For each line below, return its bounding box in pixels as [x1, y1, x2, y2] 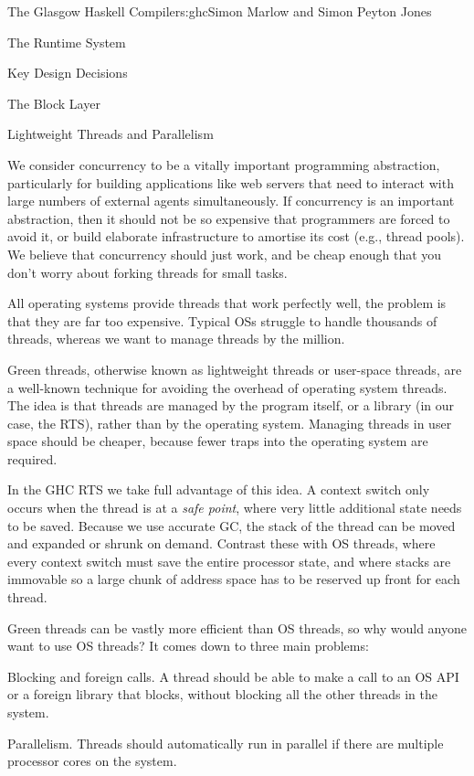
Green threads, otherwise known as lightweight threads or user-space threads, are [7, 359, 462, 378]
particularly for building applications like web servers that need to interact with [7, 173, 454, 192]
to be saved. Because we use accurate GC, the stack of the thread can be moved [7, 516, 456, 535]
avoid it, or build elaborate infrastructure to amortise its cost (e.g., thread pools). [7, 227, 465, 246]
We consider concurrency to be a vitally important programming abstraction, [7, 154, 440, 174]
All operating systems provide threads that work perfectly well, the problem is [7, 293, 447, 313]
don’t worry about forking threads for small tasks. [7, 262, 288, 282]
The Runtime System [7, 32, 126, 51]
